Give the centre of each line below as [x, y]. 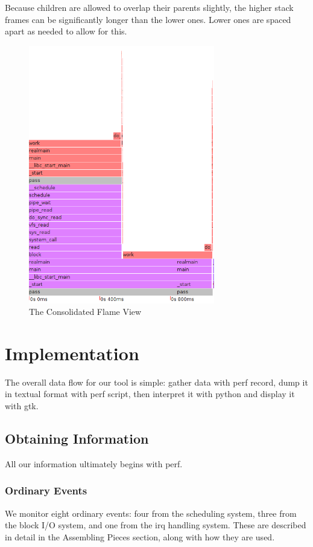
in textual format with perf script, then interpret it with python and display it [150, 394]
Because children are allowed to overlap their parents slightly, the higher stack [149, 7]
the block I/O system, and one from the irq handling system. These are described [156, 525]
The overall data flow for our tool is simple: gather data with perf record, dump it [156, 382]
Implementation [72, 353]
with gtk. [22, 406]
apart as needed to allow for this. [66, 31]
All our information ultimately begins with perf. [94, 463]
